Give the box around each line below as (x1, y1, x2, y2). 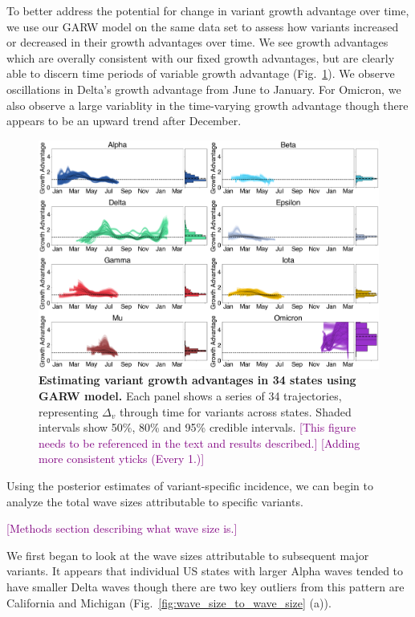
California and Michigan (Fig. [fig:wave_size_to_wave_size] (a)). (6, 594, 332, 611)
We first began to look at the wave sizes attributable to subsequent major (6, 546, 369, 563)
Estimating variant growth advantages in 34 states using (39, 371, 356, 388)
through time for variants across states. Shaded (119, 403, 352, 420)
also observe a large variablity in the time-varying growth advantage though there (6, 96, 409, 113)
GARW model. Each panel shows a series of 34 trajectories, (39, 388, 342, 404)
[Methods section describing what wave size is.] (6, 520, 238, 537)
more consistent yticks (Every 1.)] (39, 450, 205, 467)
